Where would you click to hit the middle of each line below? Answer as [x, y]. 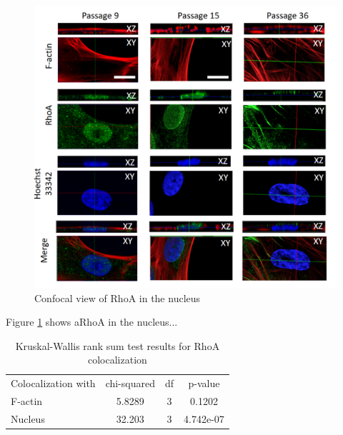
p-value [204, 383]
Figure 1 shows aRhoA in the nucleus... [92, 322]
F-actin [27, 401]
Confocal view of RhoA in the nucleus [118, 297]
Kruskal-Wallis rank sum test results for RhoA [118, 345]
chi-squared [130, 383]
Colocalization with [53, 383]
